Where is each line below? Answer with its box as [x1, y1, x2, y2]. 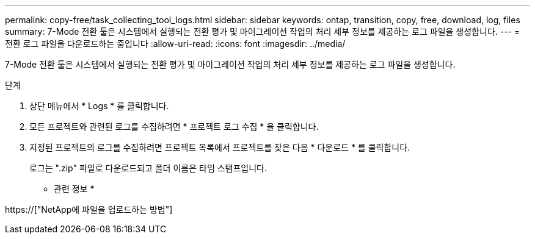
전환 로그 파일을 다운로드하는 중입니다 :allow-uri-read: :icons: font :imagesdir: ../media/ [5, 38, 346, 49]
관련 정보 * [54, 184, 95, 194]
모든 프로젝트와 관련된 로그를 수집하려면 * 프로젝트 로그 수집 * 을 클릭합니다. [29, 121, 319, 132]
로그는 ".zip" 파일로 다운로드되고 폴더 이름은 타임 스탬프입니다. [29, 163, 267, 173]
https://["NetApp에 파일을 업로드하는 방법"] [5, 204, 173, 215]
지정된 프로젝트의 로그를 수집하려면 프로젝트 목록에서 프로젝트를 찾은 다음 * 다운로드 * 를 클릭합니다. [29, 142, 410, 152]
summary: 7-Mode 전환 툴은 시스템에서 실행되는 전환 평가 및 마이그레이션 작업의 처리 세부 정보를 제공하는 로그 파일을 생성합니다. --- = [5, 26, 520, 37]
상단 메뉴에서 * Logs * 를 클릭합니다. [29, 101, 169, 111]
